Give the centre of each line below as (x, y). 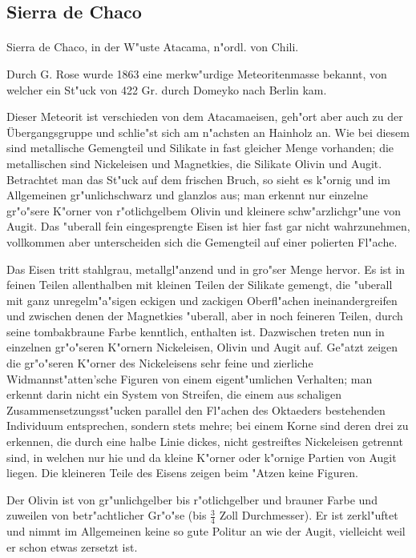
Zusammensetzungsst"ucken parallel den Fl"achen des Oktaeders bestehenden (196, 409)
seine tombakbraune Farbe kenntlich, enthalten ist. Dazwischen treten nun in (196, 331)
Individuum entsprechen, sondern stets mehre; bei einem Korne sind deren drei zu (208, 426)
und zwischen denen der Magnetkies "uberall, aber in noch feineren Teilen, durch (205, 316)
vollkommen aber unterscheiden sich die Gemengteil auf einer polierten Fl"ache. (202, 241)
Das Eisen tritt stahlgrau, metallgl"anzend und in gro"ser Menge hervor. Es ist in (206, 269)
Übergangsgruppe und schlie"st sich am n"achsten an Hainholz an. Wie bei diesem (208, 132)
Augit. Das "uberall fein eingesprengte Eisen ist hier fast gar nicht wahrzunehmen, (208, 226)
